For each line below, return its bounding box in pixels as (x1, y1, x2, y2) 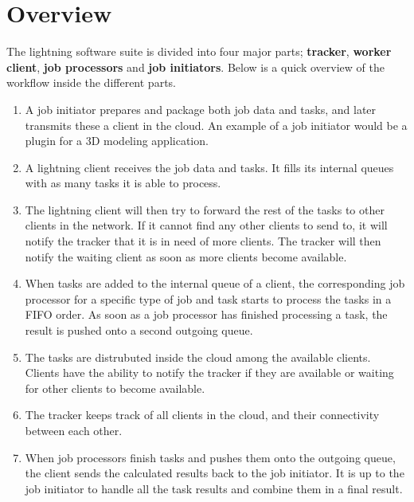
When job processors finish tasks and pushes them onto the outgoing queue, (25, 449, 396, 465)
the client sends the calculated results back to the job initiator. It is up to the (25, 465, 404, 481)
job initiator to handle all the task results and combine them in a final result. (25, 480, 403, 496)
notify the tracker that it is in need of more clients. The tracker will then (25, 233, 381, 249)
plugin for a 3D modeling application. (25, 132, 209, 149)
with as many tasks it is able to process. (25, 175, 221, 191)
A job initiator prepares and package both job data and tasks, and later (25, 100, 377, 117)
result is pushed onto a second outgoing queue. (25, 322, 253, 339)
